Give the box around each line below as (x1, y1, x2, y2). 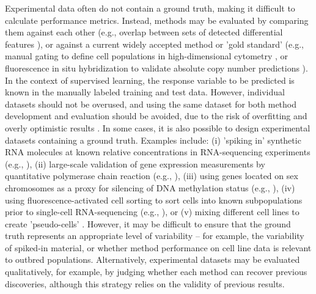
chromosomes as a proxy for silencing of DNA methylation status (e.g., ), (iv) (5, 181, 295, 194)
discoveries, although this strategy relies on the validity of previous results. (5, 277, 285, 290)
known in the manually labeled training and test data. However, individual (5, 86, 285, 98)
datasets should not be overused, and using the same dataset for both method (5, 97, 297, 110)
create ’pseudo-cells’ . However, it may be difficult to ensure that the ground (5, 217, 291, 230)
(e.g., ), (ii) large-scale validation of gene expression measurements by (5, 157, 265, 170)
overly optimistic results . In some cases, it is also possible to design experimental (5, 121, 310, 134)
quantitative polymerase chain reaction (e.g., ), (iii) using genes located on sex (5, 169, 298, 182)
